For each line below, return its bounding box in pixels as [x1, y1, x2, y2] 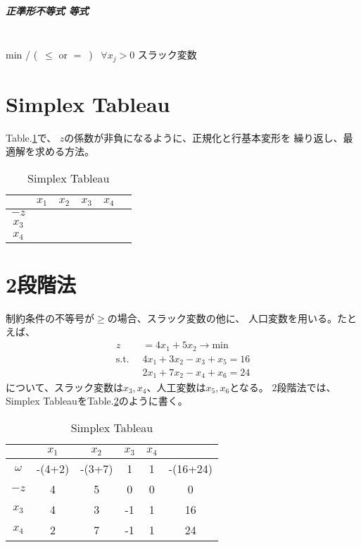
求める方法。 [34, 144, 94, 159]
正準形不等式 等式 [6, 3, 89, 18]
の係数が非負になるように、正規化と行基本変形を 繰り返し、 [64, 130, 343, 145]
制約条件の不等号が [6, 310, 94, 325]
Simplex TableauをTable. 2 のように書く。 [6, 393, 188, 408]
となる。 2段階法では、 [229, 379, 336, 394]
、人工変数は [146, 379, 206, 394]
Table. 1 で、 [6, 130, 57, 145]
